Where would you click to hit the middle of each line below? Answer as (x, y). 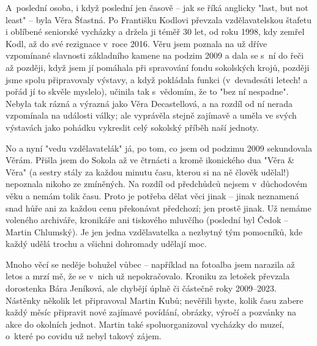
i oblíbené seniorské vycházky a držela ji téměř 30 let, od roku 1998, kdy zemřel (155, 31)
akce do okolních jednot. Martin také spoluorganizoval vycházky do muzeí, (145, 324)
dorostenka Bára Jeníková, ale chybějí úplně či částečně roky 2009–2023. (141, 288)
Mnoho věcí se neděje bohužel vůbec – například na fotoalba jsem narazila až (150, 264)
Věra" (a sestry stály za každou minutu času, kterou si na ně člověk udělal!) (147, 171)
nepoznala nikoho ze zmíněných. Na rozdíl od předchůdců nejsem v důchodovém (156, 184)
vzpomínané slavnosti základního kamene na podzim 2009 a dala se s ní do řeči (155, 55)
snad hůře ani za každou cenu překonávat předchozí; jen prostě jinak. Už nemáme (158, 208)
